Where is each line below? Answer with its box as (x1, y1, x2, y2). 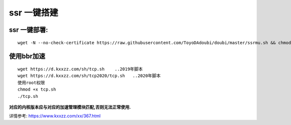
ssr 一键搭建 (9, 7, 58, 18)
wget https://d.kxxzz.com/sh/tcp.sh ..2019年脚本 (17, 66, 143, 72)
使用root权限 (17, 80, 45, 85)
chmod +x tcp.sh (17, 87, 56, 92)
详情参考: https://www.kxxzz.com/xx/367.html (9, 113, 101, 119)
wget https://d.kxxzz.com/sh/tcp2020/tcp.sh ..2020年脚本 (17, 73, 161, 78)
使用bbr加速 (9, 52, 46, 61)
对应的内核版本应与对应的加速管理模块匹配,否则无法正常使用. (9, 104, 131, 110)
